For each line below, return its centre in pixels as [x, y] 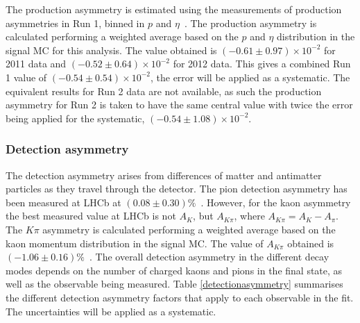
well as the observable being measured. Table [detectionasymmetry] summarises [174, 284]
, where [249, 216]
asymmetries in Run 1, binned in [75, 23]
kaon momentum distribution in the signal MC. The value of [135, 243]
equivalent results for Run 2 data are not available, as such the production [164, 91]
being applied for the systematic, [75, 118]
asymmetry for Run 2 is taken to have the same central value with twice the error [179, 105]
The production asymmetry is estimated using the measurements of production [174, 9]
